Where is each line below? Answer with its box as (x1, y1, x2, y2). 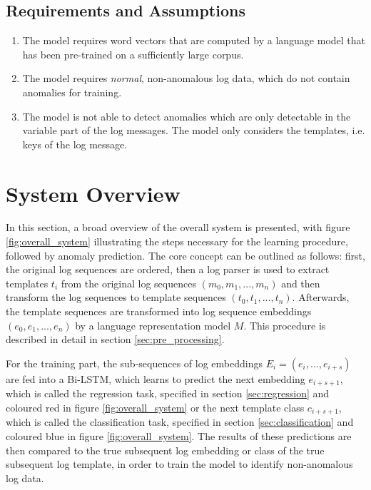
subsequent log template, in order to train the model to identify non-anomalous (6, 456, 353, 471)
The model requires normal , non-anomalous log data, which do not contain (22, 71, 350, 86)
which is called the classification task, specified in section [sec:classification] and (6, 414, 354, 429)
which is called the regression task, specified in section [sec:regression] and (6, 386, 330, 401)
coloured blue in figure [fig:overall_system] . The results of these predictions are (6, 428, 352, 443)
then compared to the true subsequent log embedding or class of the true (6, 442, 325, 457)
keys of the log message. (22, 136, 128, 151)
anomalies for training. (22, 84, 122, 99)
